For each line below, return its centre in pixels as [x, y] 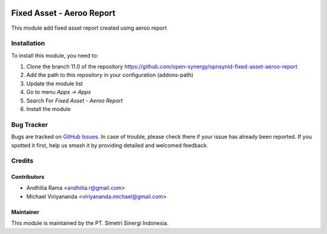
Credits [22, 161]
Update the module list [54, 83]
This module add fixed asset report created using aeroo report [89, 28]
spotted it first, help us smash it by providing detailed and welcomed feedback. [110, 145]
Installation [28, 44]
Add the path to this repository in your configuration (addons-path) [110, 75]
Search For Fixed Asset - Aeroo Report [75, 101]
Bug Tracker [30, 124]
